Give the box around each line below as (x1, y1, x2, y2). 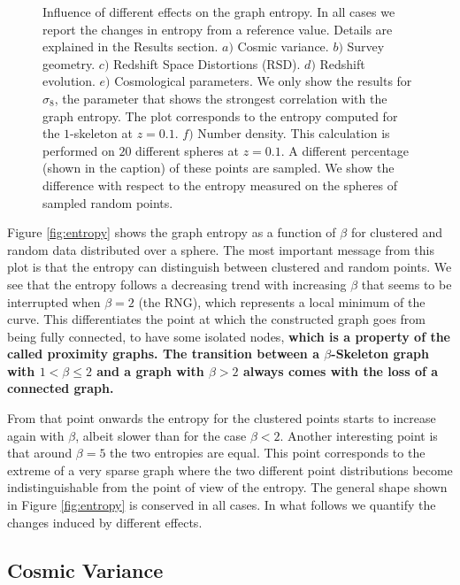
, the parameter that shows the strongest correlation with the (54, 89, 387, 107)
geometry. (42, 54, 96, 73)
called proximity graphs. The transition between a (7, 344, 319, 363)
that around (7, 443, 73, 462)
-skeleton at (70, 124, 133, 142)
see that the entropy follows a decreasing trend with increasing (7, 274, 347, 293)
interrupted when (7, 292, 101, 311)
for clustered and (350, 223, 443, 242)
